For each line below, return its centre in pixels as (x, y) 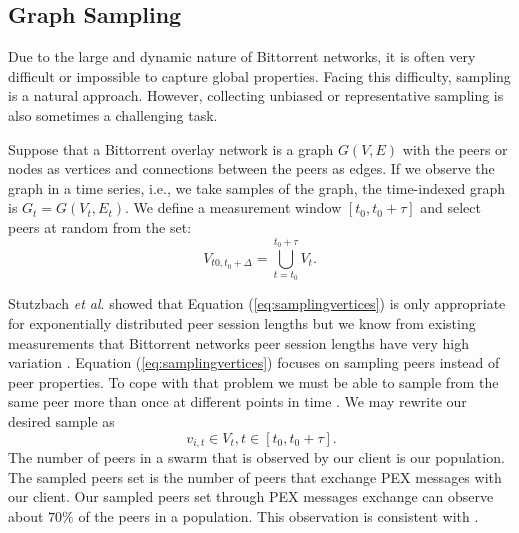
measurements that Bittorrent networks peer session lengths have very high (238, 342)
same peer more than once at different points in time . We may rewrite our (237, 401)
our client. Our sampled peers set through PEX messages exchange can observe (251, 496)
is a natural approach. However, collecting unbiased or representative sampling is (256, 95)
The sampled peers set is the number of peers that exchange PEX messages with (255, 476)
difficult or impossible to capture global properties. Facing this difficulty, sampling (259, 75)
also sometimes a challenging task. (113, 114)
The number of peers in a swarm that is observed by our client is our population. (256, 457)
